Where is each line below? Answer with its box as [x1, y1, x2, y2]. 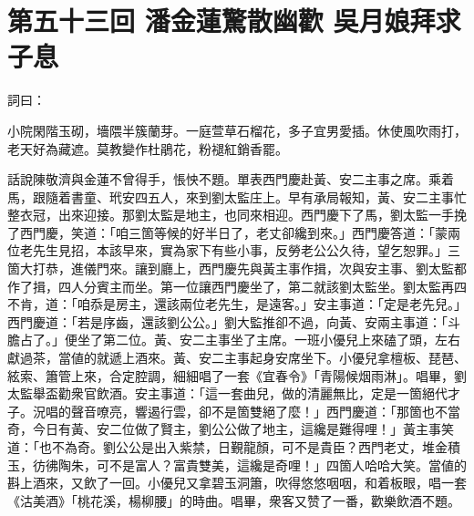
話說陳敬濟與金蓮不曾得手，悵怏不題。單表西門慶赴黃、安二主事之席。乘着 [7, 170, 454, 189]
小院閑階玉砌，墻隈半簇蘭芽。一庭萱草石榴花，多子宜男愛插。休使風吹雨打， [7, 120, 467, 139]
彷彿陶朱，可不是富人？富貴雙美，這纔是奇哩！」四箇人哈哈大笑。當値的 [32, 455, 467, 474]
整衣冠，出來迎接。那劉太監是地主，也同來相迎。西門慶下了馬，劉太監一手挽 [7, 205, 467, 224]
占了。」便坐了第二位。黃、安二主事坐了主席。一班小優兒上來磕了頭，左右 [19, 330, 460, 349]
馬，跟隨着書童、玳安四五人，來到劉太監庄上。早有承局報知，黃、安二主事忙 [7, 187, 467, 206]
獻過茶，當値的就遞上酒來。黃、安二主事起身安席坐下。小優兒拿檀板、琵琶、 [7, 348, 467, 367]
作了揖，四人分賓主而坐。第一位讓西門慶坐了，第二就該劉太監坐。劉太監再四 [7, 276, 467, 295]
